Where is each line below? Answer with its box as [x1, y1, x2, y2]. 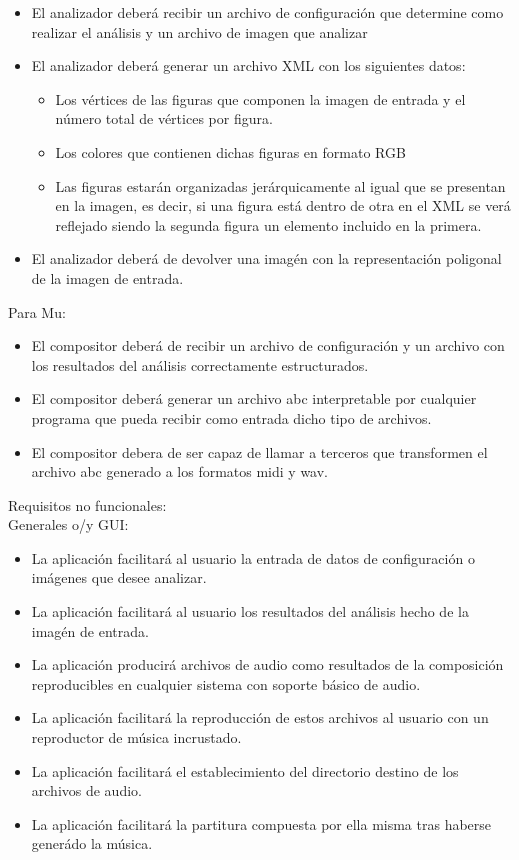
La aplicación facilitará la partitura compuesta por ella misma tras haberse [31, 813, 492, 834]
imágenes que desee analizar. [31, 567, 207, 588]
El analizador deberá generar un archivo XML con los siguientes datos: [31, 55, 466, 76]
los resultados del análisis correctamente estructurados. [31, 354, 369, 375]
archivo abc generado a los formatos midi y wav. [31, 461, 328, 482]
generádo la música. [31, 833, 153, 854]
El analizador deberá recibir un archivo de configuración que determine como [31, 2, 504, 22]
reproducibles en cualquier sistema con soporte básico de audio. [31, 673, 421, 694]
